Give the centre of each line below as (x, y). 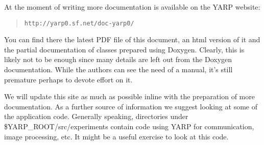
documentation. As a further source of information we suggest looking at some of (131, 106)
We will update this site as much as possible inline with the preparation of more (129, 96)
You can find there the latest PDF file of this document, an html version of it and (132, 39)
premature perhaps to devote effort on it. (68, 79)
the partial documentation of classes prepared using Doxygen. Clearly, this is (124, 49)
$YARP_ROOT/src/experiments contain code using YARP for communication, (129, 126)
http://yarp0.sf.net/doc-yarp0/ (79, 23)
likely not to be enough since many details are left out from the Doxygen (118, 59)
